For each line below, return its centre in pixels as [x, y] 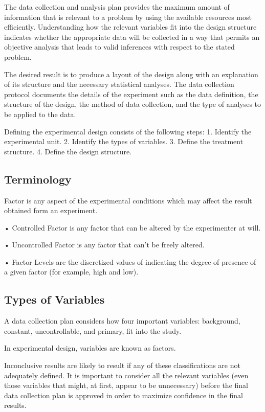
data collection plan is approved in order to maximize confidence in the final [124, 395]
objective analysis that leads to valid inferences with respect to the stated [119, 47]
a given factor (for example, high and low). [71, 272]
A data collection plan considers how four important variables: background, [122, 321]
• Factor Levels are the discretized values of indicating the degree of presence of [130, 261]
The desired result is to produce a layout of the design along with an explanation [131, 74]
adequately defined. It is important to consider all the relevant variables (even [126, 375]
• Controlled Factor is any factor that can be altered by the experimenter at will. [132, 227]
